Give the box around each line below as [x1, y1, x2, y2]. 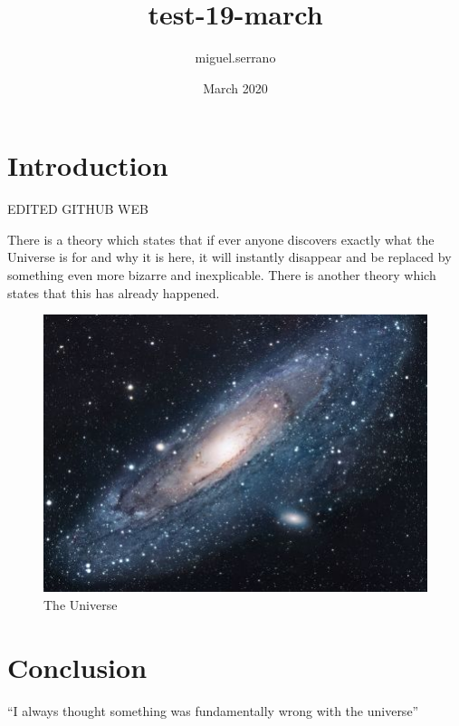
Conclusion [7, 648, 148, 685]
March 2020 [203, 78, 268, 97]
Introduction [7, 147, 168, 184]
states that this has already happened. [7, 283, 220, 302]
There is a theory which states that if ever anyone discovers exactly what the [7, 229, 435, 248]
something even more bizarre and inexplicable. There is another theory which [7, 266, 436, 285]
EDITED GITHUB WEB [7, 199, 148, 218]
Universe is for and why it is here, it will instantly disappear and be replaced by [7, 247, 452, 266]
